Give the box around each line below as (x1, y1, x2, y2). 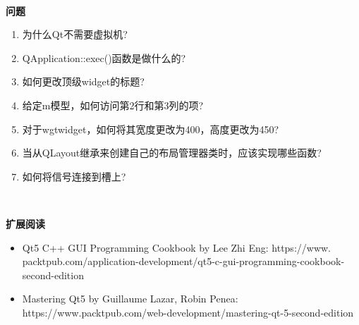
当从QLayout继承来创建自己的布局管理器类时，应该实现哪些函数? (22, 145, 322, 160)
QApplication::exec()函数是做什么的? (22, 50, 186, 65)
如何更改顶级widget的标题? (22, 74, 145, 89)
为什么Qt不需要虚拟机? (22, 27, 128, 42)
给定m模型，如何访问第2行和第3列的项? (22, 97, 204, 112)
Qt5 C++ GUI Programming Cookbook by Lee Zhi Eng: (22, 240, 269, 255)
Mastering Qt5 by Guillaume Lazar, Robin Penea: (22, 291, 238, 306)
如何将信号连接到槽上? (22, 168, 126, 183)
